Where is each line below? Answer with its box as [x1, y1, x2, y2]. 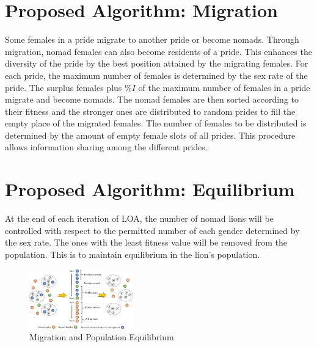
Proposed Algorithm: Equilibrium [5, 177, 295, 202]
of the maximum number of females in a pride [138, 81, 310, 93]
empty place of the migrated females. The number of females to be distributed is [5, 117, 307, 130]
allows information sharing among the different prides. [5, 141, 208, 153]
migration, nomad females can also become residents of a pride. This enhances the [5, 45, 312, 57]
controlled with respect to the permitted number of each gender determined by [5, 224, 300, 236]
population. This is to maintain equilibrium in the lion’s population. [5, 247, 260, 260]
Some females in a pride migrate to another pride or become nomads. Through [5, 33, 299, 46]
